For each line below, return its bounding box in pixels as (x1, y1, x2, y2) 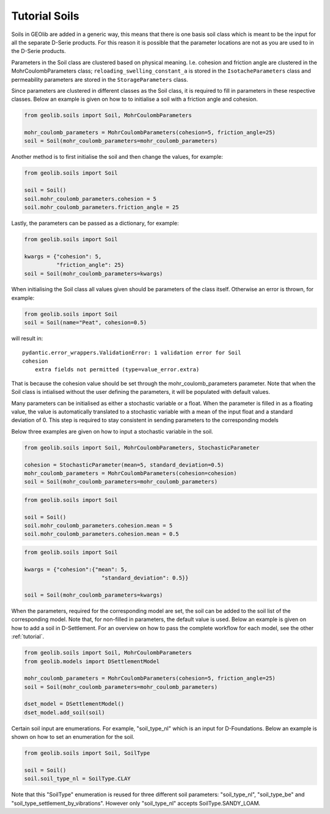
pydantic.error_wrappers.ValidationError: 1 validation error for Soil (22, 349, 241, 356)
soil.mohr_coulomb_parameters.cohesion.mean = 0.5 (24, 531, 180, 537)
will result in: (11, 335, 43, 342)
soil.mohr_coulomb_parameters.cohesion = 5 (24, 195, 157, 202)
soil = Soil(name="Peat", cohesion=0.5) (24, 319, 147, 326)
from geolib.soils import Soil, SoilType (24, 750, 150, 757)
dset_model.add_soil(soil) (24, 709, 105, 716)
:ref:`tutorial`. (11, 633, 45, 641)
